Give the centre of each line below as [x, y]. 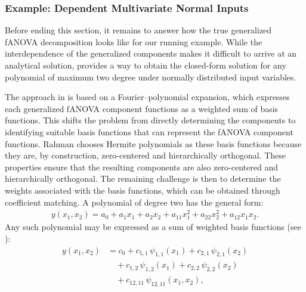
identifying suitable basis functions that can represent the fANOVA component [149, 131]
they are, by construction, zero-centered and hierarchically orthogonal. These [145, 155]
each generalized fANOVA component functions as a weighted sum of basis [142, 108]
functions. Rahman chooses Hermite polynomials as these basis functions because [153, 143]
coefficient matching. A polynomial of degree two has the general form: [134, 202]
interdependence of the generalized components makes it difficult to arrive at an [151, 53]
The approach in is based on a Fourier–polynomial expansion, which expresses [147, 97]
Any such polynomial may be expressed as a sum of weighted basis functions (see [153, 227]
